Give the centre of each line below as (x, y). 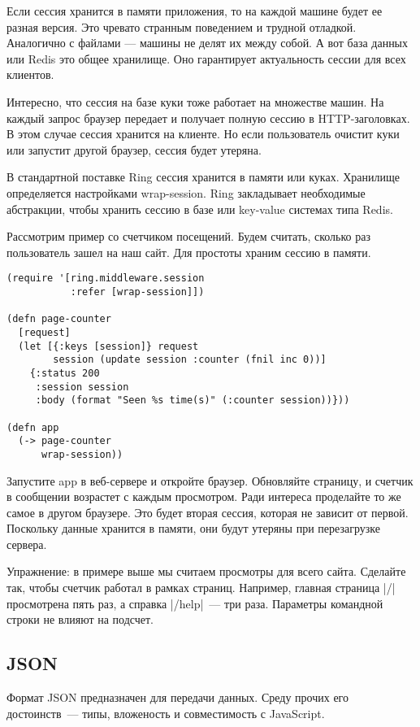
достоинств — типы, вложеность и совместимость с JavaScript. (166, 713)
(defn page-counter (59, 319)
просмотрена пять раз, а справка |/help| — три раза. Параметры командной (195, 603)
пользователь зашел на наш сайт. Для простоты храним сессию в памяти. (189, 252)
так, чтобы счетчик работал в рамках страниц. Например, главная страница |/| (201, 588)
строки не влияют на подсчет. (80, 619)
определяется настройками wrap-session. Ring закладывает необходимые (186, 192)
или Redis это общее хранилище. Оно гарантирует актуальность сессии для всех (206, 58)
